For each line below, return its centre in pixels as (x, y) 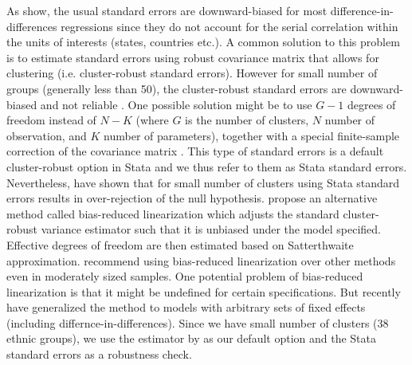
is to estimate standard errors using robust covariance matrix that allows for (193, 57)
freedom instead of (51, 120)
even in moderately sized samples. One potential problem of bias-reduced (185, 276)
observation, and (47, 135)
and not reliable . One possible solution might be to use (176, 104)
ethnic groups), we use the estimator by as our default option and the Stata (191, 338)
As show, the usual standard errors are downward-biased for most (167, 10)
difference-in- (362, 10)
